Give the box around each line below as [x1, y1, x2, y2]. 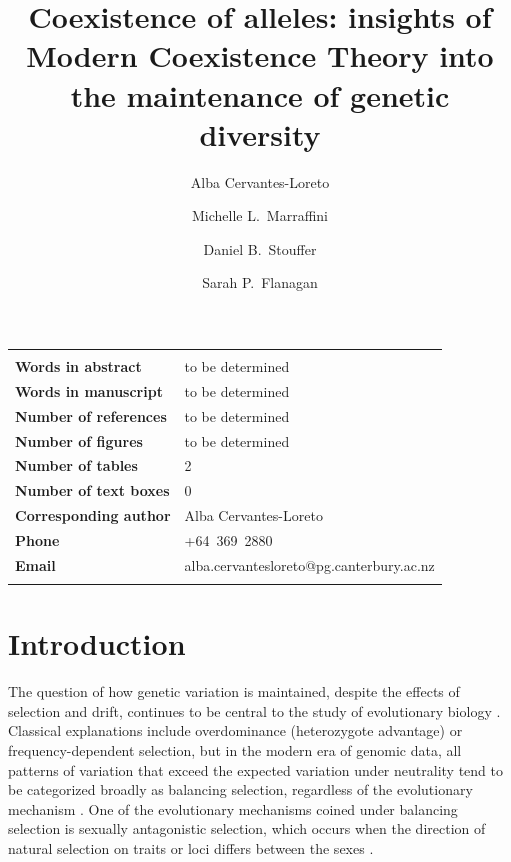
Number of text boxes [15, 480, 170, 501]
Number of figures [15, 430, 143, 451]
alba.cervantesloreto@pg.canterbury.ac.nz [184, 554, 435, 575]
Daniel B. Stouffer [203, 238, 317, 259]
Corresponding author [15, 505, 171, 526]
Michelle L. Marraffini [191, 205, 328, 226]
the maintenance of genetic [70, 74, 450, 115]
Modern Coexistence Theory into [26, 35, 494, 76]
